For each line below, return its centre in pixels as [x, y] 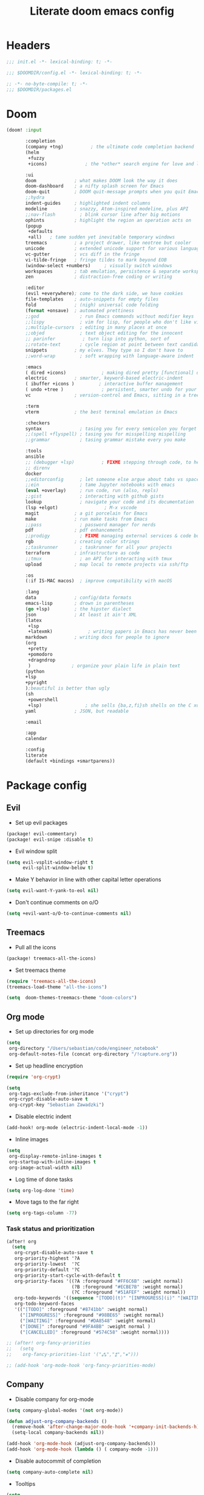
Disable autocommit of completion [58, 1461]
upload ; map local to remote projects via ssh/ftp [107, 564]
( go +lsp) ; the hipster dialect [78, 609]
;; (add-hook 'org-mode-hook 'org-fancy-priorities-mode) [81, 1366]
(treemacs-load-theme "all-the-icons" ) [57, 987]
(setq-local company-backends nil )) [58, 1433]
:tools [34, 451]
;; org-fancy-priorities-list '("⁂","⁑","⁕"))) [73, 1355]
